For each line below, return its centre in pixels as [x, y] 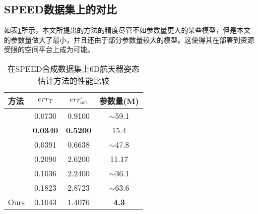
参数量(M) [119, 101]
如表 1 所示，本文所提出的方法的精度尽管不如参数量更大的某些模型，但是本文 [127, 30]
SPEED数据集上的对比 [61, 9]
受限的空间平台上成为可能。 [49, 49]
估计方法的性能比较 [73, 80]
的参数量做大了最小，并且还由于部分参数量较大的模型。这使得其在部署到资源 [129, 39]
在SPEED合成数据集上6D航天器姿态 [73, 68]
